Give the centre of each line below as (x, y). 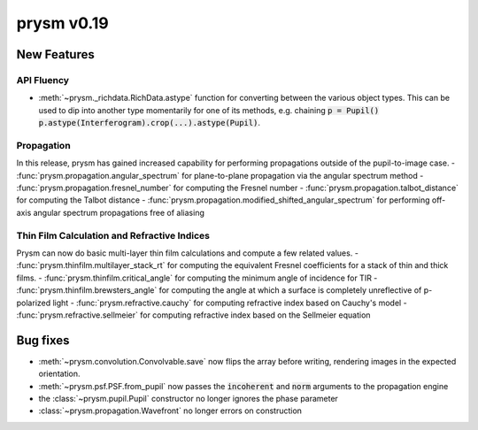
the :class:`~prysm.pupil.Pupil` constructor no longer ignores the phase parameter (188, 398)
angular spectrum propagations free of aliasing (119, 212)
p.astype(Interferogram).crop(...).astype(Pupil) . (150, 123)
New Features (55, 54)
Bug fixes (43, 340)
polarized (34, 303)
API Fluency (43, 80)
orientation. (59, 374)
